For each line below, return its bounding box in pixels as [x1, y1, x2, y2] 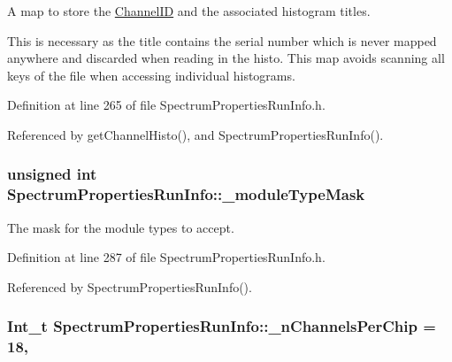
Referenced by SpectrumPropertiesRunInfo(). [7, 277, 252, 296]
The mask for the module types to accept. [7, 218, 234, 236]
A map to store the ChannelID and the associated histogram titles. [7, 2, 371, 19]
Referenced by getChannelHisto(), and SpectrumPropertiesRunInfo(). [7, 125, 384, 143]
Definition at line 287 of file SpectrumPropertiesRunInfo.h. [7, 248, 326, 266]
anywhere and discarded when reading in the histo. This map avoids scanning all [7, 49, 445, 67]
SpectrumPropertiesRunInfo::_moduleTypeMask [7, 183, 365, 205]
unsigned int [7, 163, 97, 185]
